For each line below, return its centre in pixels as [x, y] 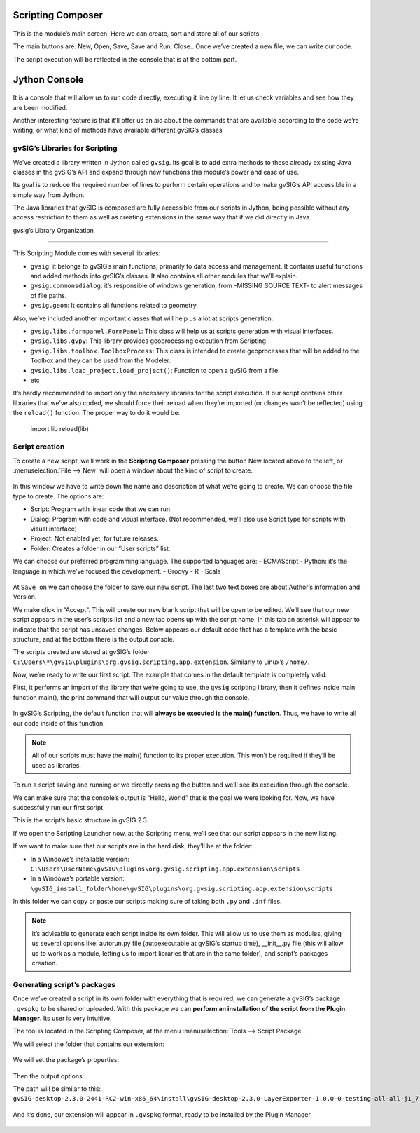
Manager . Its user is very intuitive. [62, 1018]
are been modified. [40, 107]
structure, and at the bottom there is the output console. [94, 639]
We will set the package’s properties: [66, 1060]
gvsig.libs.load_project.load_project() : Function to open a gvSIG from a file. [155, 370]
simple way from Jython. [49, 195]
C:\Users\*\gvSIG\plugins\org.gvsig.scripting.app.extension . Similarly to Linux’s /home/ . [161, 662]
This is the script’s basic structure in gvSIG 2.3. [81, 820]
